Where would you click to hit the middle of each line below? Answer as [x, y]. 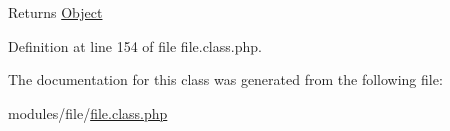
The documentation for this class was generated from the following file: [225, 79]
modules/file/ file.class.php [88, 112]
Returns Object [55, 12]
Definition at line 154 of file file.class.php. [135, 45]
